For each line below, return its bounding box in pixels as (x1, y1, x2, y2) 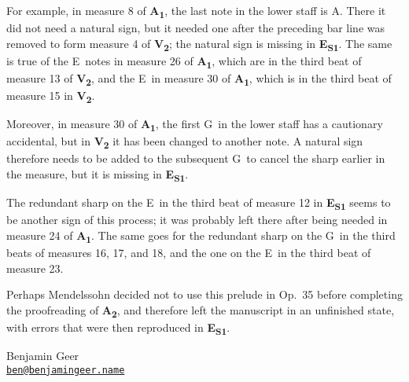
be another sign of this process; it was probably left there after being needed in (6, 211, 388, 228)
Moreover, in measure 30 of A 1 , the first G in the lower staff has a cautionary (6, 116, 383, 134)
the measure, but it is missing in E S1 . (6, 166, 189, 184)
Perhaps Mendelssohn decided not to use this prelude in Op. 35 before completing (6, 286, 403, 303)
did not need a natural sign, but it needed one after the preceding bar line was (6, 20, 385, 36)
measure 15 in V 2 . (6, 87, 95, 105)
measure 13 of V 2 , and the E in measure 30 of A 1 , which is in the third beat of (6, 69, 392, 88)
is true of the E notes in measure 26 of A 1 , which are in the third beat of (6, 52, 362, 71)
